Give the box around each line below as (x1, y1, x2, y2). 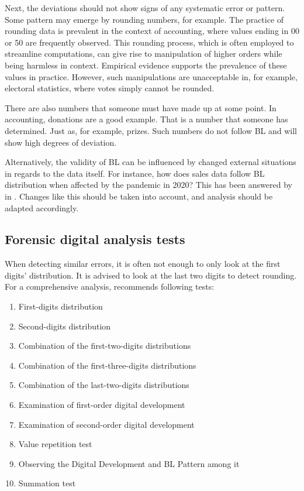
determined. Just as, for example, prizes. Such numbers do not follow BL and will (5, 124, 297, 136)
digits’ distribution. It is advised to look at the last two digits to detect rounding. (5, 269, 297, 281)
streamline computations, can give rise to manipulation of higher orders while (5, 47, 282, 60)
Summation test (18, 477, 76, 489)
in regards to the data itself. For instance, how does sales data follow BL (5, 167, 265, 179)
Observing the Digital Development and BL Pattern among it (18, 457, 240, 469)
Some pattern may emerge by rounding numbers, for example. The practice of (5, 13, 284, 25)
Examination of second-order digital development (18, 418, 195, 430)
